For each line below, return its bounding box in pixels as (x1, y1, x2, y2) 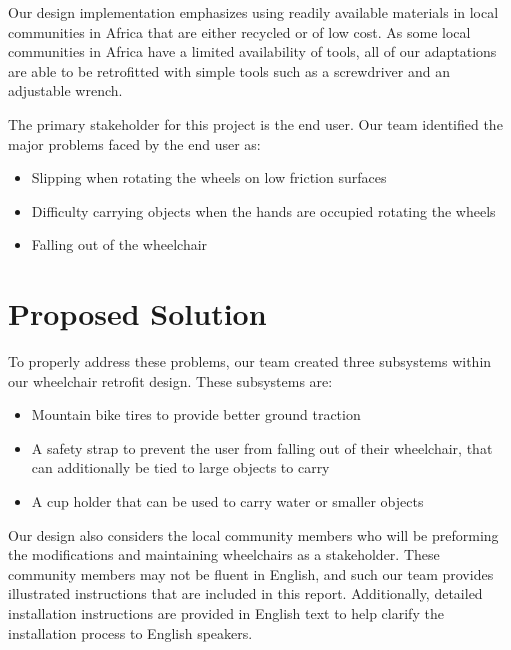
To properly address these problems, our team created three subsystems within (8, 351, 492, 372)
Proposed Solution (8, 293, 267, 334)
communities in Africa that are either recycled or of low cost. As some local (8, 21, 471, 42)
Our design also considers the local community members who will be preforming (8, 524, 499, 545)
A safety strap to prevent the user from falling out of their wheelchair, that (31, 437, 493, 458)
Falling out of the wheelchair (31, 234, 208, 255)
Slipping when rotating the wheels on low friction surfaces (31, 167, 387, 188)
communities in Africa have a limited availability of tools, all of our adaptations (8, 41, 497, 62)
